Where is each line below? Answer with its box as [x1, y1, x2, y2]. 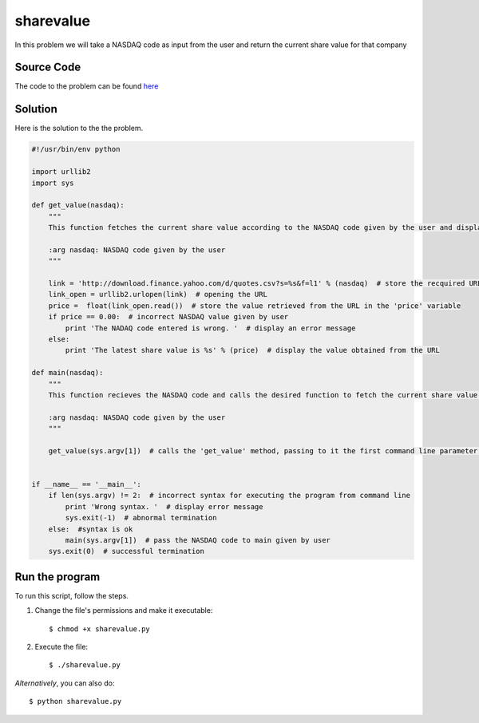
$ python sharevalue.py [29, 697, 122, 706]
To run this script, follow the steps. [14, 591, 129, 600]
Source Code [14, 61, 81, 74]
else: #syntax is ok [48, 524, 133, 534]
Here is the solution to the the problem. [14, 124, 144, 133]
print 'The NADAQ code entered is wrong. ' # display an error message [65, 323, 356, 333]
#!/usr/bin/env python [31, 144, 121, 154]
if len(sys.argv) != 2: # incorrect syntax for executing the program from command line [48, 491, 411, 500]
